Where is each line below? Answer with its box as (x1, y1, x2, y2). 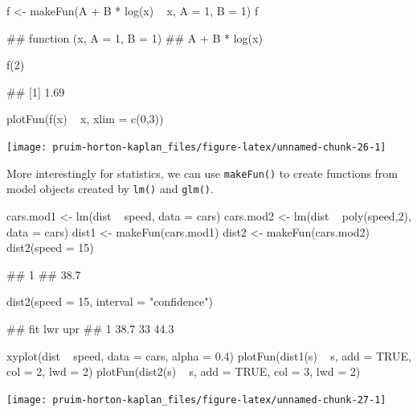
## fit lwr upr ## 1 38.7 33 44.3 (6, 319, 174, 336)
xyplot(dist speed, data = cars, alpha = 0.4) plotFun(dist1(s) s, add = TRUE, (6, 347, 411, 364)
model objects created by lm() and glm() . (6, 180, 214, 197)
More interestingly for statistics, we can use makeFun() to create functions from (6, 164, 399, 181)
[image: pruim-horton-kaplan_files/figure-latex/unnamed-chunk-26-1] (6, 141, 386, 153)
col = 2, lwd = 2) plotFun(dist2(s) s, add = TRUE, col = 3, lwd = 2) (6, 363, 361, 380)
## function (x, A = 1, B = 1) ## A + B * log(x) (6, 29, 263, 46)
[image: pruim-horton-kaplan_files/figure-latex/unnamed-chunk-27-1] (6, 393, 386, 406)
